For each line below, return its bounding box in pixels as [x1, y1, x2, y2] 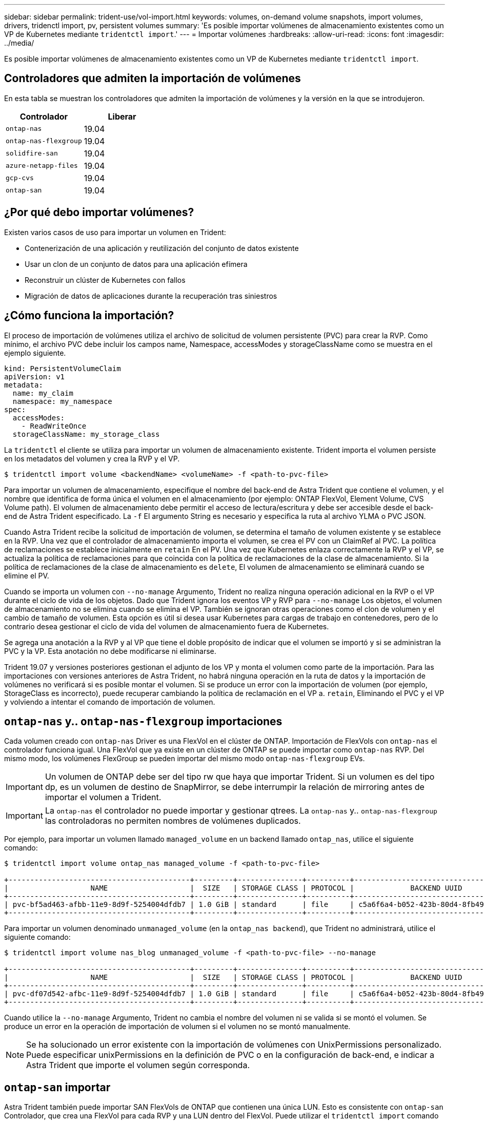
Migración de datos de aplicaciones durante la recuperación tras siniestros [25, 291, 277, 300]
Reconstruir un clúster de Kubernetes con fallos [25, 275, 186, 284]
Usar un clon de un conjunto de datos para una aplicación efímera [25, 259, 248, 268]
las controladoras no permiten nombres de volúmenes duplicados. [45, 816, 301, 826]
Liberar [108, 111, 136, 122]
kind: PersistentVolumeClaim [4, 364, 121, 373]
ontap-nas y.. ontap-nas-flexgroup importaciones [4, 714, 283, 728]
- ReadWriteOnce [21, 421, 87, 430]
